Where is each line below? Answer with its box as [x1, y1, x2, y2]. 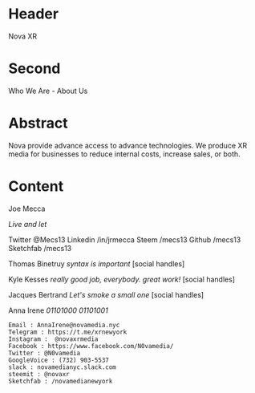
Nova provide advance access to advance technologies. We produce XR [8, 140, 248, 150]
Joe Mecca [8, 204, 46, 213]
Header [8, 5, 59, 23]
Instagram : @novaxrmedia [8, 334, 99, 343]
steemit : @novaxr [8, 370, 70, 378]
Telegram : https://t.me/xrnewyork [8, 328, 127, 336]
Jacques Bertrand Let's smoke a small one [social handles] [8, 290, 204, 299]
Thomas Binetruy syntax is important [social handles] [8, 258, 185, 269]
